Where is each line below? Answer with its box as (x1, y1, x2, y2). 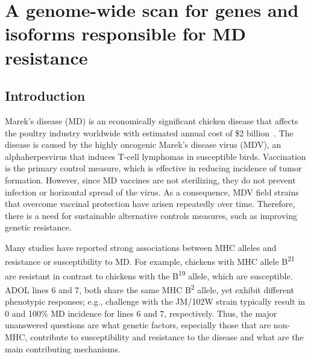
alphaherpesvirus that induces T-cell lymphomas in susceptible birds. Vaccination (5, 150, 306, 162)
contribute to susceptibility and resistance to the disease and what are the (30, 331, 304, 343)
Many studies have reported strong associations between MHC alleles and (5, 241, 277, 253)
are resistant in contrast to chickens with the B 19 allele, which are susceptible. (5, 267, 293, 282)
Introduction (5, 86, 86, 105)
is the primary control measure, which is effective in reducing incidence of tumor (5, 162, 302, 174)
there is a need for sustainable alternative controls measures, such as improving (5, 209, 297, 221)
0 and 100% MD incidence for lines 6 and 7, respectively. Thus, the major (5, 307, 277, 319)
